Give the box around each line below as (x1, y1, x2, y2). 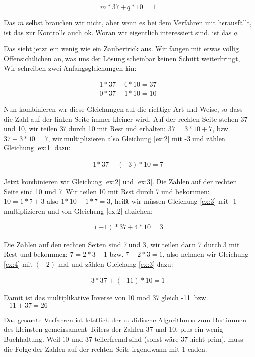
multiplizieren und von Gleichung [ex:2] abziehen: (4, 205, 153, 215)
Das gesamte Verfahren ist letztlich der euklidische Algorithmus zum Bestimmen (4, 314, 247, 324)
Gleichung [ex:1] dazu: (4, 143, 71, 153)
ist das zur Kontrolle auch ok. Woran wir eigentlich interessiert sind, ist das (4, 27, 232, 37)
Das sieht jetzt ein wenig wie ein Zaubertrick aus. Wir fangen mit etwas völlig (4, 43, 239, 54)
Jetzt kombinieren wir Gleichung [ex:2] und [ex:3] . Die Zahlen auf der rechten (4, 177, 237, 187)
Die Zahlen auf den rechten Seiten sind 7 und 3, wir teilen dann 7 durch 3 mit (4, 239, 240, 250)
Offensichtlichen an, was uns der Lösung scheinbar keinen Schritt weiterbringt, (4, 53, 240, 63)
